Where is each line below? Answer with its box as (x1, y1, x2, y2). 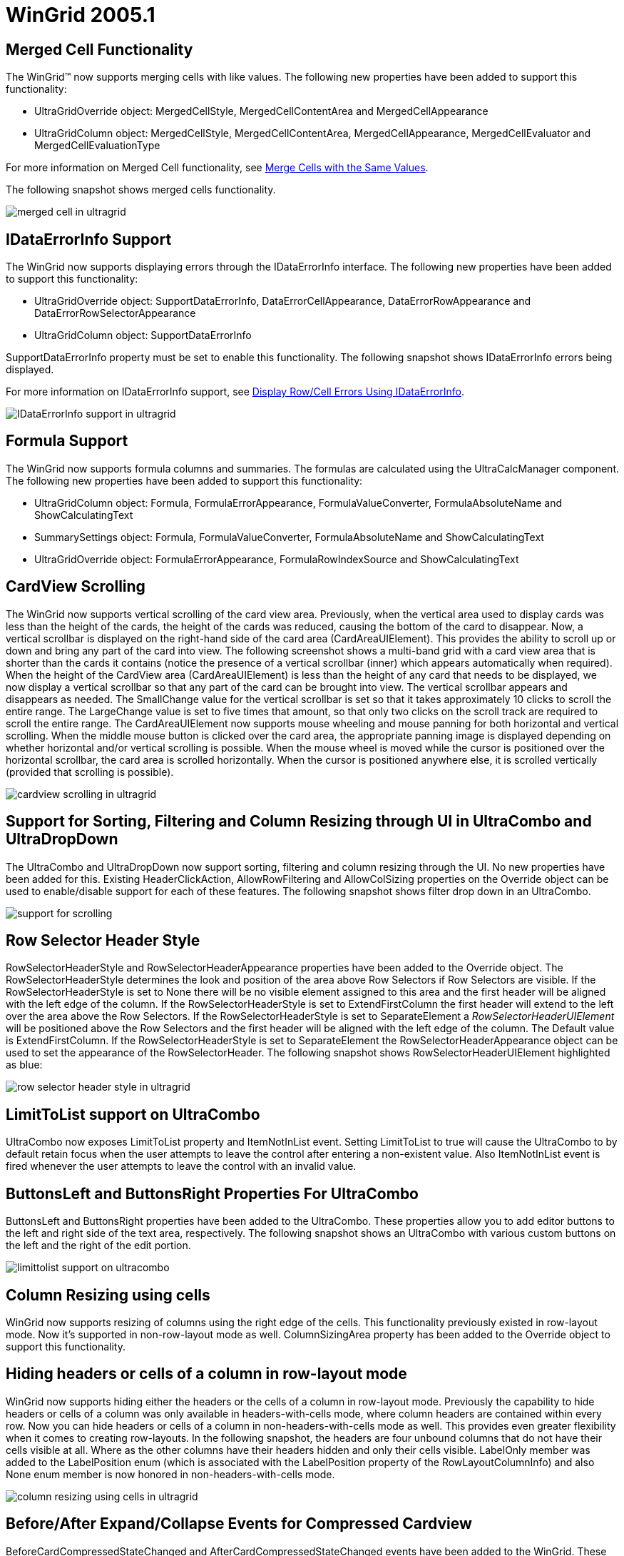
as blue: (6, 1059, 43, 1071)
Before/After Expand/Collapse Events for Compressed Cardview (6, 1515, 472, 1533)
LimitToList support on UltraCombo (6, 1105, 260, 1123)
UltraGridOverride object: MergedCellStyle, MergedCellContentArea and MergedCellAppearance (34, 105, 489, 118)
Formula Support (6, 432, 128, 450)
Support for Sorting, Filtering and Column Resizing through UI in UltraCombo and (6, 812, 592, 831)
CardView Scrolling (6, 577, 145, 596)
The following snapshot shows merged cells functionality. (6, 183, 276, 196)
